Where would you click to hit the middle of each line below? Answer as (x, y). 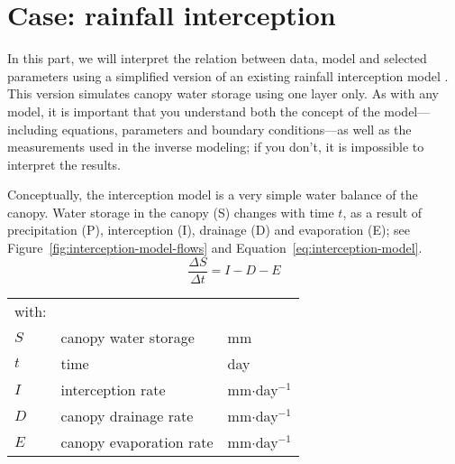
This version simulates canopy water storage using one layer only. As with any (223, 93)
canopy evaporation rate (137, 441)
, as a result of (382, 212)
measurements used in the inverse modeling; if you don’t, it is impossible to (216, 147)
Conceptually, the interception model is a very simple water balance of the (213, 195)
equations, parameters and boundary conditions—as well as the (237, 129)
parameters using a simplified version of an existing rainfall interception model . (228, 75)
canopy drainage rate (127, 415)
